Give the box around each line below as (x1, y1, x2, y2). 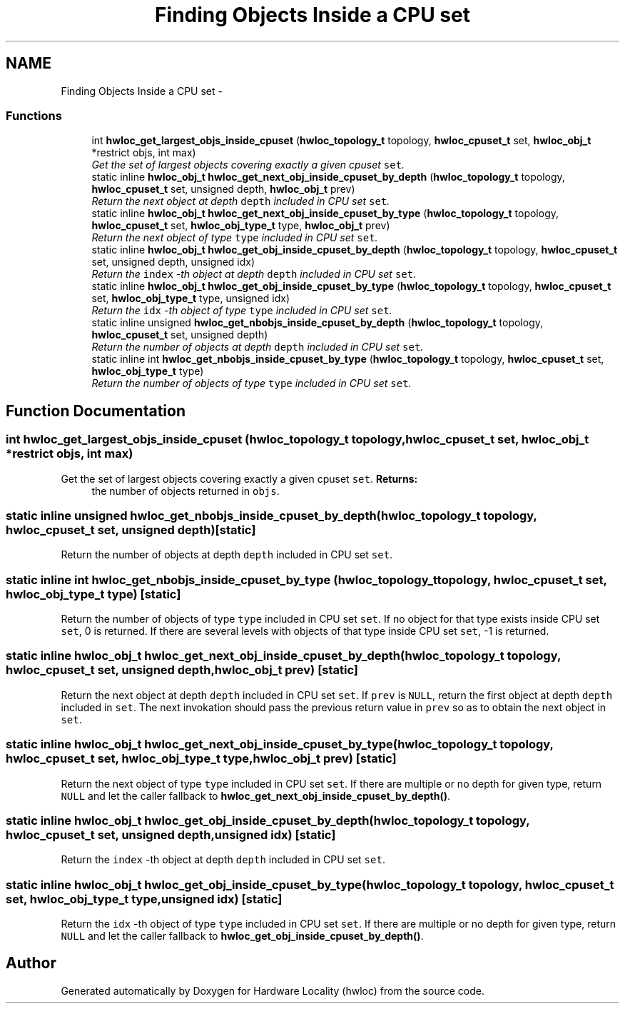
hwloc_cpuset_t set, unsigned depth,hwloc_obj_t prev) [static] (6, 663, 359, 678)
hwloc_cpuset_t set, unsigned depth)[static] (6, 522, 256, 537)
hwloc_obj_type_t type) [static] (6, 586, 181, 601)
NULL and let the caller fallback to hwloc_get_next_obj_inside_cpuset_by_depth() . (61, 789, 450, 802)
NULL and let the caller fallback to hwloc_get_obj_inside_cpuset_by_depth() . (61, 930, 424, 943)
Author (6, 954, 56, 973)
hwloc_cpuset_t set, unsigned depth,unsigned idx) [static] (6, 827, 336, 842)
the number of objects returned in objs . (91, 484, 280, 497)
